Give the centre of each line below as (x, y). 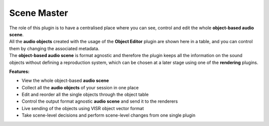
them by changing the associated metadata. (54, 48)
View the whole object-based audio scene (65, 81)
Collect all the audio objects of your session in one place (80, 87)
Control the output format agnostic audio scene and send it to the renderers (100, 101)
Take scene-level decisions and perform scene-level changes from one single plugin (109, 115)
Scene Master (39, 13)
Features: (19, 71)
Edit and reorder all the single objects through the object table (85, 95)
